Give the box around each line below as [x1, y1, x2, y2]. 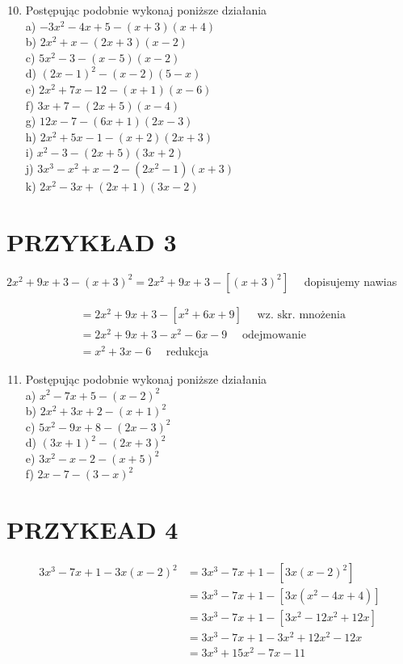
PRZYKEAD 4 [6, 513, 178, 546]
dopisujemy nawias [304, 272, 397, 289]
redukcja [166, 346, 209, 358]
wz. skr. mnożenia [257, 309, 346, 321]
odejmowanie [241, 329, 306, 341]
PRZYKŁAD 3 [6, 225, 177, 258]
